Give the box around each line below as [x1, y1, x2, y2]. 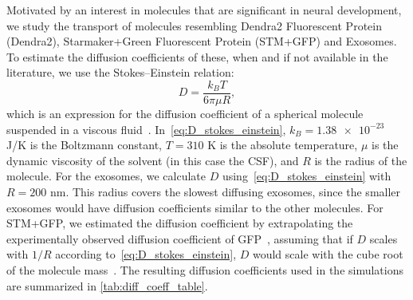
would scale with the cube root [252, 246, 403, 262]
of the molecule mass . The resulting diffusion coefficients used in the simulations [6, 261, 404, 278]
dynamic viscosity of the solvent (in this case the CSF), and [6, 152, 299, 168]
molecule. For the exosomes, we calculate [6, 168, 206, 184]
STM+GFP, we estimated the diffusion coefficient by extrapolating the [6, 215, 353, 231]
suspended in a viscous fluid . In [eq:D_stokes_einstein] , [6, 120, 286, 137]
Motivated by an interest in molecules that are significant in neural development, [6, 2, 402, 18]
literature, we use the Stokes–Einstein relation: [6, 64, 234, 81]
